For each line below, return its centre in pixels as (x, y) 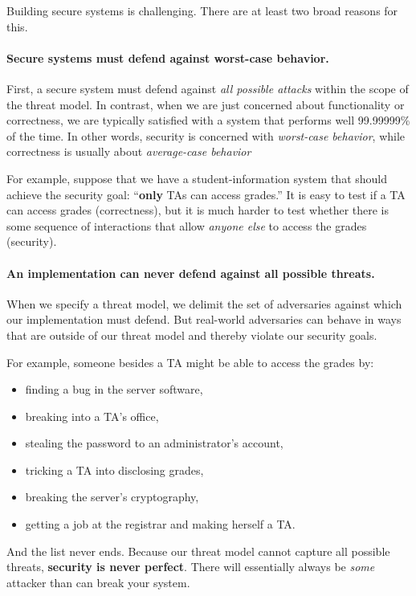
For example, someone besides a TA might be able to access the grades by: (190, 362)
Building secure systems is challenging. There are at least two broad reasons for (202, 10)
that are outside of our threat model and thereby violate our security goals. (192, 335)
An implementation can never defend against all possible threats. (191, 273)
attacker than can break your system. (98, 582)
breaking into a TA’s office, (92, 416)
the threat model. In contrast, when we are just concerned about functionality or (206, 104)
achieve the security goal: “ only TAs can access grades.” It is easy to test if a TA (206, 194)
